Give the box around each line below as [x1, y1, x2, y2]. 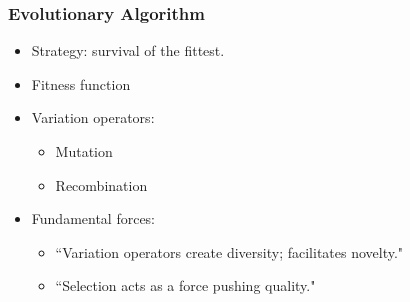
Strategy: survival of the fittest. [31, 40, 225, 61]
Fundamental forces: [31, 208, 156, 229]
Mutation [55, 141, 113, 161]
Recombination [55, 174, 148, 195]
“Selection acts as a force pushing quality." [55, 275, 316, 296]
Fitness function [31, 73, 131, 94]
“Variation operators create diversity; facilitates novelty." [55, 241, 404, 262]
